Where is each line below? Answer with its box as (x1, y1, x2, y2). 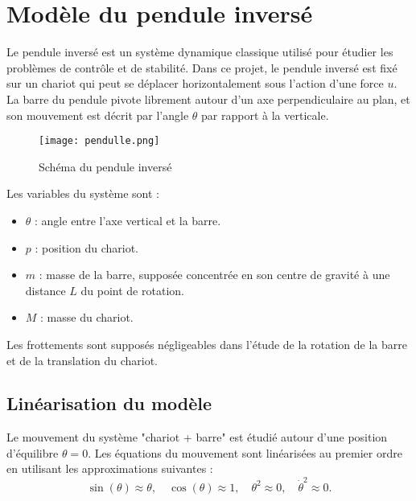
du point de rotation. (80, 281, 184, 298)
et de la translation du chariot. (6, 351, 159, 368)
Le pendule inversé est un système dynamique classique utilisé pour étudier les (6, 43, 393, 60)
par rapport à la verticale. (201, 106, 329, 123)
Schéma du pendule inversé (39, 158, 172, 175)
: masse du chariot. (40, 309, 134, 326)
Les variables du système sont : (6, 185, 159, 202)
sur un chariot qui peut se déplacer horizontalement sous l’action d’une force (6, 75, 384, 92)
